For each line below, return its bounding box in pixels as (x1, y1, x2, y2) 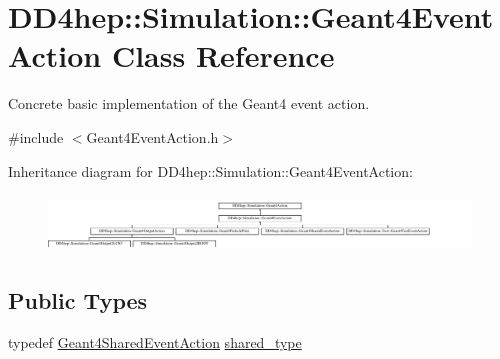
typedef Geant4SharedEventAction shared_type (8, 332, 302, 353)
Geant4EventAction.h (86, 126, 219, 147)
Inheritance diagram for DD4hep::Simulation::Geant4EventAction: (8, 160, 413, 181)
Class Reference (111, 35, 335, 76)
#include (8, 126, 64, 147)
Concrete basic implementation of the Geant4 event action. (8, 93, 370, 114)
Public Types (8, 285, 148, 316)
